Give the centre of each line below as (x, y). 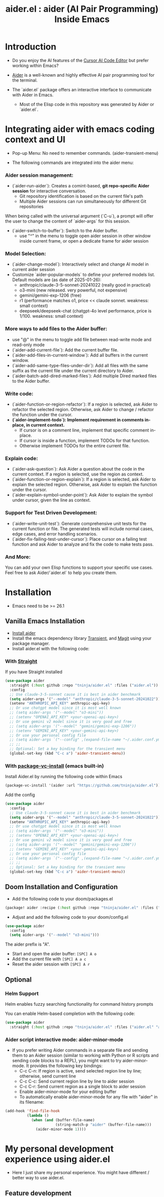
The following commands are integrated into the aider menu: (73, 163)
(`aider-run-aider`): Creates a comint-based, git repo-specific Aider (81, 186)
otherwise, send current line (48, 1076)
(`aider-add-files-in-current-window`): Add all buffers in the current (80, 355)
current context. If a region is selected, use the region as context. (78, 474)
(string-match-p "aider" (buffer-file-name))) (103, 1125)
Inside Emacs (82, 19)
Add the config (20, 795)
